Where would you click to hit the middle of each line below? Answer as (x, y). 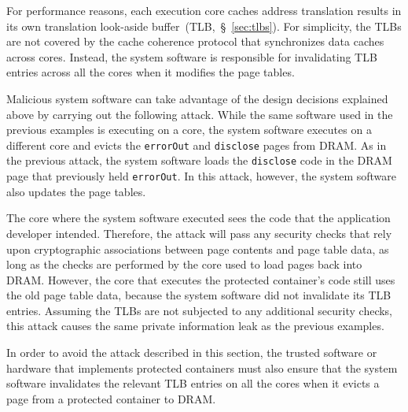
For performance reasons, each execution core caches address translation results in (204, 10)
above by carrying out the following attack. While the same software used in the (200, 114)
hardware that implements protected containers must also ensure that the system (202, 367)
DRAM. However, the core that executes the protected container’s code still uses (201, 279)
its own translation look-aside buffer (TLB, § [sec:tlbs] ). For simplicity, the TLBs (204, 26)
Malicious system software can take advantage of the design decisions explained (197, 98)
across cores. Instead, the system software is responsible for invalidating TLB (192, 56)
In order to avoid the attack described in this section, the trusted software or (192, 353)
